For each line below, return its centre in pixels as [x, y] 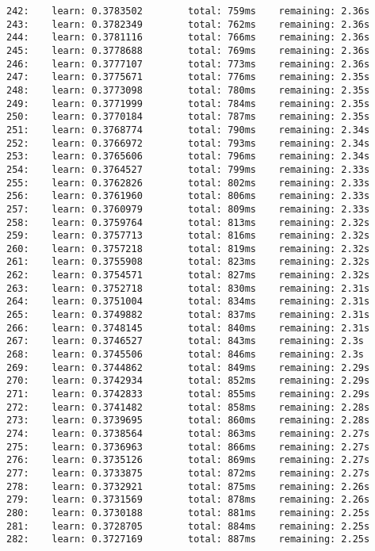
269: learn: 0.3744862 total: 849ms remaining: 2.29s [188, 367]
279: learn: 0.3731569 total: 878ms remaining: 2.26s [188, 500]
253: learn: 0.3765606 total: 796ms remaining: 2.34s [188, 157]
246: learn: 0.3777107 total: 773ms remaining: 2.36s [188, 64]
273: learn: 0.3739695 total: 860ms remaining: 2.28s [188, 421]
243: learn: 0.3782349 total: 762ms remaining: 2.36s [188, 24]
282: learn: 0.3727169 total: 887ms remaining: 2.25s [188, 540]
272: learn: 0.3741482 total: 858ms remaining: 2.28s [188, 407]
